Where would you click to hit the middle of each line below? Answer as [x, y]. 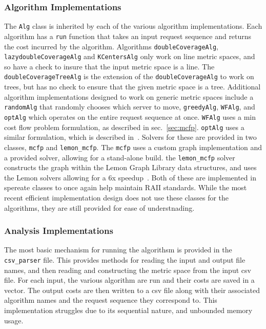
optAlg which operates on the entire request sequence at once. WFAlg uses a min [130, 116]
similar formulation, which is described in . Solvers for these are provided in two [130, 137]
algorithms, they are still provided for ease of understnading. [99, 207]
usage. [14, 320]
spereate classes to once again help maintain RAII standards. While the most [126, 187]
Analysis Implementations [59, 231]
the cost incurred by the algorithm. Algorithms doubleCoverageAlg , [111, 46]
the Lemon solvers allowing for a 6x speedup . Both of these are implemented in [130, 177]
